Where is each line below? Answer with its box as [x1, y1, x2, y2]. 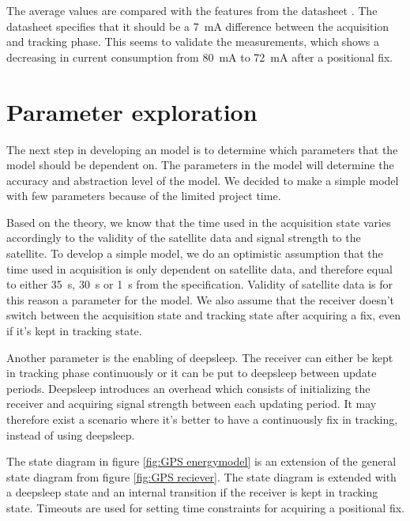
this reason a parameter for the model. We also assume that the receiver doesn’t [6, 291, 395, 308]
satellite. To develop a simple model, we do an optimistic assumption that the [6, 245, 383, 262]
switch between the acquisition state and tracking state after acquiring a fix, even [6, 307, 401, 323]
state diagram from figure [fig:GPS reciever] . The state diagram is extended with [6, 468, 397, 485]
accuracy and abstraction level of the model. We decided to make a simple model [6, 172, 399, 188]
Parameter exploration [6, 95, 258, 127]
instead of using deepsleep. [6, 426, 135, 443]
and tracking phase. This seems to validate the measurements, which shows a [6, 33, 379, 50]
